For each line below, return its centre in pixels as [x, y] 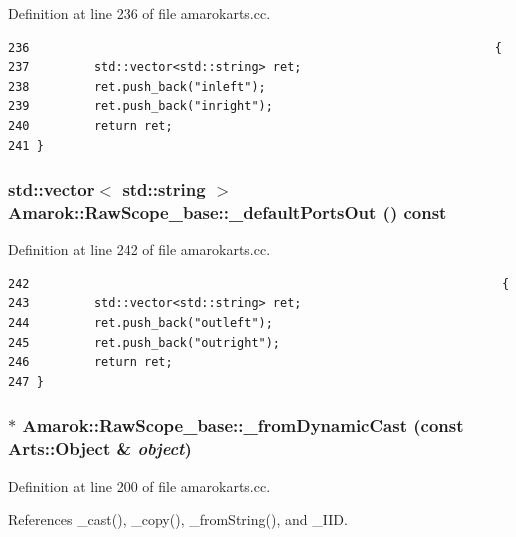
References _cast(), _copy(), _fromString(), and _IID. [178, 519]
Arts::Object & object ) [100, 448]
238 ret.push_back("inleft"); [137, 86]
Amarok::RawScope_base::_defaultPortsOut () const [227, 212]
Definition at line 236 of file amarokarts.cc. [139, 13]
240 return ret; [90, 125]
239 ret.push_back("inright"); [140, 106]
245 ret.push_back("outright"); [144, 342]
